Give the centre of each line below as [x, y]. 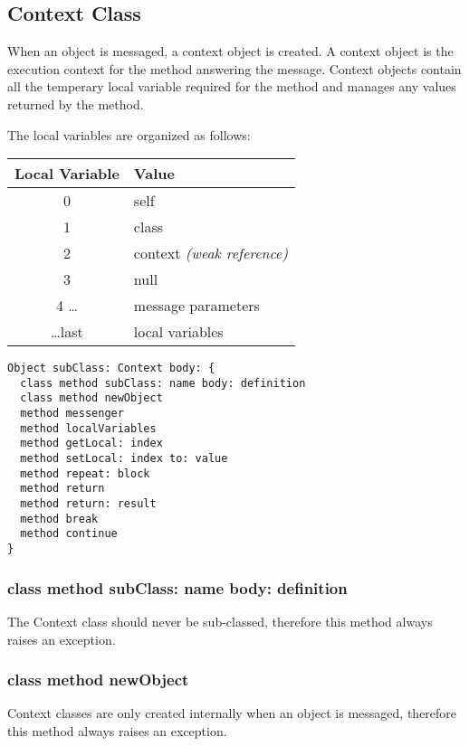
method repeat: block [85, 473]
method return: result [88, 504]
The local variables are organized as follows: [129, 134]
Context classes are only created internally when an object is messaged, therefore [232, 713]
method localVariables [88, 428]
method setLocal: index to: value [124, 459]
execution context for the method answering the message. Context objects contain [234, 68]
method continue [69, 534]
